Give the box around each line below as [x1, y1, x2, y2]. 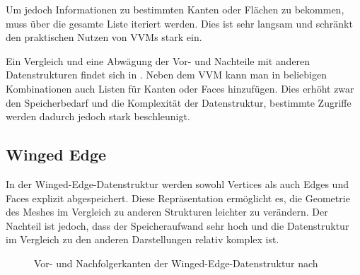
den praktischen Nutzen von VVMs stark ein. [6, 30, 202, 45]
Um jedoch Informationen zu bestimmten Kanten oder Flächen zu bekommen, [6, 2, 344, 16]
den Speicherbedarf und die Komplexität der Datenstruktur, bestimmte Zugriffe [6, 95, 352, 110]
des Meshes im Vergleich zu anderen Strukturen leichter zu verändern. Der [6, 204, 328, 219]
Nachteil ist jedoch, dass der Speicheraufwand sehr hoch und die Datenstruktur [6, 218, 349, 233]
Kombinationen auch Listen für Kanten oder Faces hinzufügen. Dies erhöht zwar [6, 81, 354, 95]
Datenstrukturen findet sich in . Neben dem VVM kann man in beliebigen [6, 67, 327, 82]
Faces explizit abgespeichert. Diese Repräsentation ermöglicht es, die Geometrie [6, 190, 350, 205]
